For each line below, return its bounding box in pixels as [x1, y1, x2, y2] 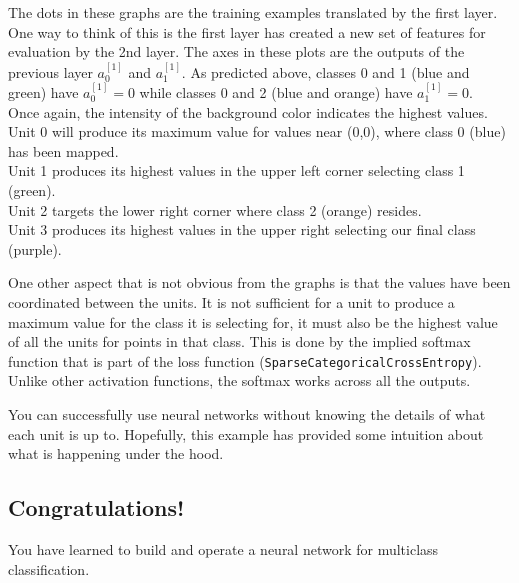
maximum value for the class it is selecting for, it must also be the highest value [8, 311, 498, 332]
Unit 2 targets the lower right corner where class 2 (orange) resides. [8, 199, 422, 220]
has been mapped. [8, 140, 119, 161]
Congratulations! [8, 492, 185, 523]
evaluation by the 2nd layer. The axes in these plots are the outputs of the [8, 41, 465, 62]
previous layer [8, 61, 93, 82]
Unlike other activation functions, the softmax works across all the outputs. [8, 370, 471, 391]
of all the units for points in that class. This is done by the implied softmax [8, 331, 471, 352]
